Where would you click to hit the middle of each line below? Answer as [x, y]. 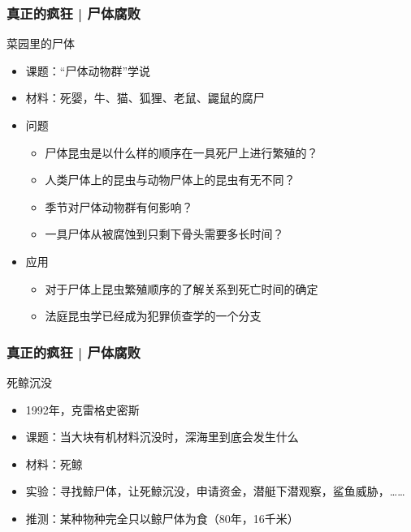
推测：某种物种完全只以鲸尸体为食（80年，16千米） [162, 518]
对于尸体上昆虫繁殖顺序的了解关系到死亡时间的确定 [182, 288]
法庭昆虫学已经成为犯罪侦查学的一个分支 [153, 316]
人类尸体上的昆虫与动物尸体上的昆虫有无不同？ [170, 180]
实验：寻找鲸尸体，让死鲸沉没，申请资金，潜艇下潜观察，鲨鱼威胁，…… [215, 491]
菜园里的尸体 [41, 43]
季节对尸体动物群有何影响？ [119, 206]
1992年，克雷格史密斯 [82, 409]
